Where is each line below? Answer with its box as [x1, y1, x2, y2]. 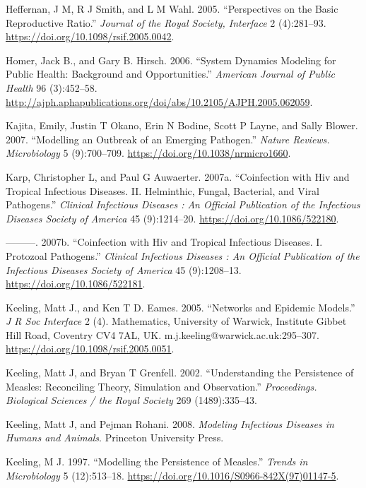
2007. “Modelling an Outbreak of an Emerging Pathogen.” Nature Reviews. [6, 131, 330, 146]
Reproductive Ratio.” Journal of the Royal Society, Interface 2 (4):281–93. [6, 15, 326, 30]
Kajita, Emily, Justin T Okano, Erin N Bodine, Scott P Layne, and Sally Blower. [6, 118, 358, 133]
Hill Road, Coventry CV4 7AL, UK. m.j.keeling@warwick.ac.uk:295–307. [6, 327, 319, 342]
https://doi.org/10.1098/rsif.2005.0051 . [6, 341, 175, 356]
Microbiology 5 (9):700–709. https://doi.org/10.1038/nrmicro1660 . [6, 145, 291, 160]
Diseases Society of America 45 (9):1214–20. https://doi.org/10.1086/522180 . [6, 210, 339, 225]
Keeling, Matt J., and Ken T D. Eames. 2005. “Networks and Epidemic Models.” [6, 299, 355, 314]
